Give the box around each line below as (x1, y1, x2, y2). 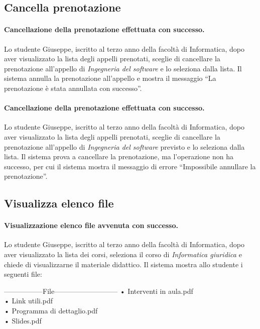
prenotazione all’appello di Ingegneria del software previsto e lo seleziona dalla (4, 141, 245, 152)
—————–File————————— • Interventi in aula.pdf (4, 285, 193, 296)
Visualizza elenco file (4, 195, 114, 211)
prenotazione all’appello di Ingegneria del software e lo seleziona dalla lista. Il (4, 63, 242, 73)
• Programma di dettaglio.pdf (4, 305, 98, 316)
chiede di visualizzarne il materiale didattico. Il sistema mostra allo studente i (4, 259, 243, 269)
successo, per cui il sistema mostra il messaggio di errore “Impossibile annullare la (4, 161, 256, 171)
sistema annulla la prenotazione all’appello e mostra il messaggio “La (4, 73, 216, 83)
